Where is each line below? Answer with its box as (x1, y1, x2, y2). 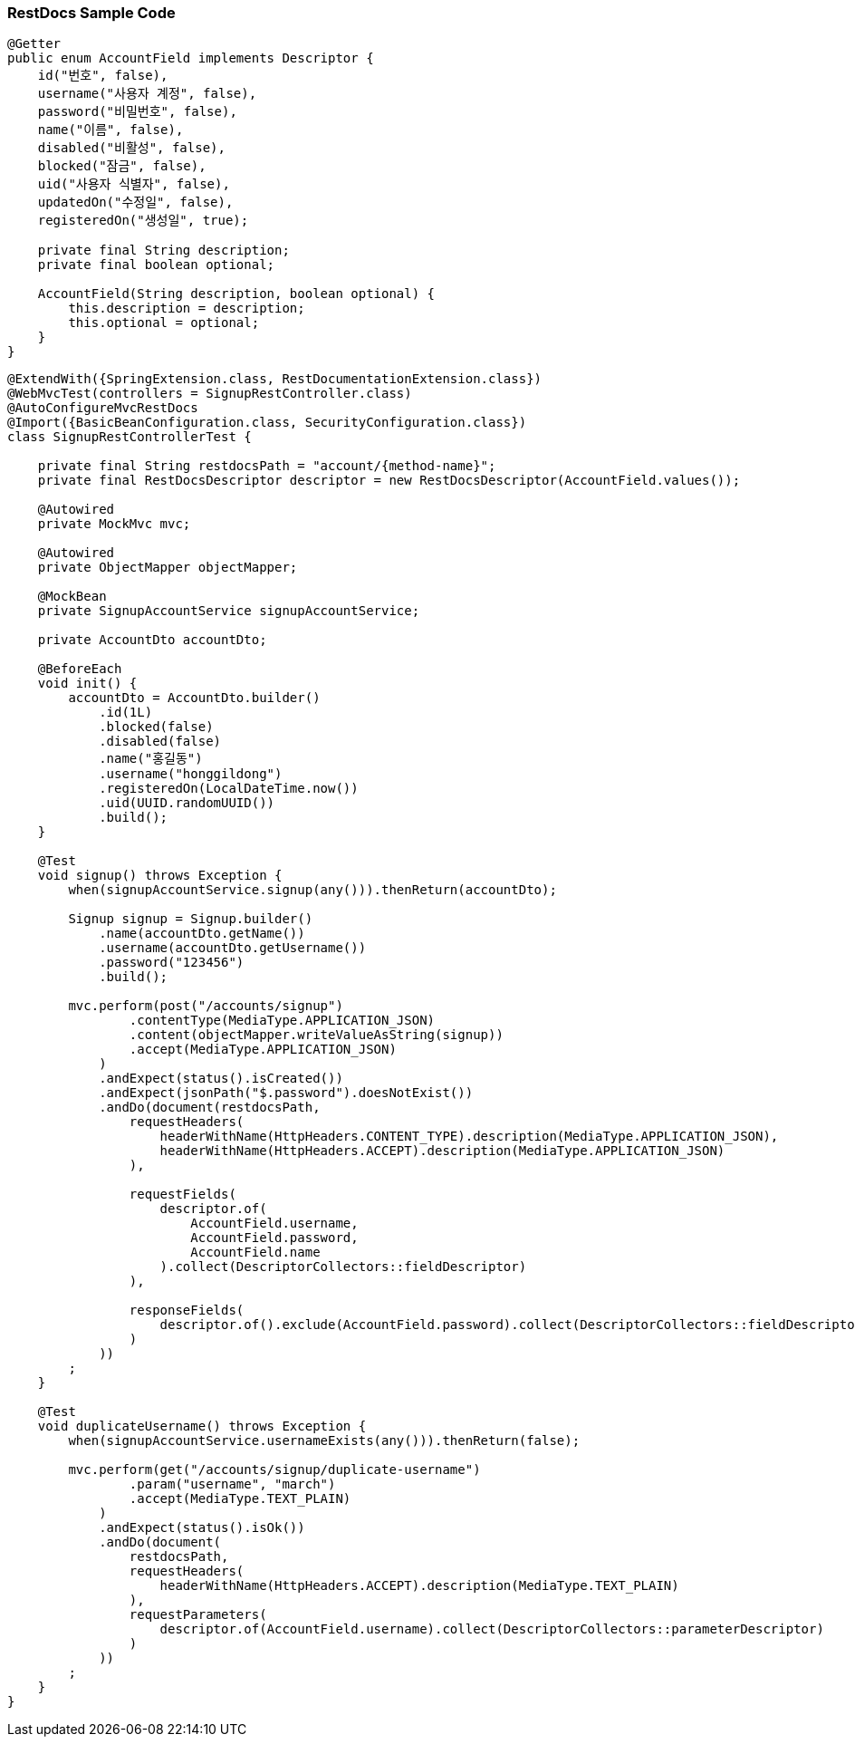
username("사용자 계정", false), (37, 86, 257, 101)
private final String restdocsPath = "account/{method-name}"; (37, 458, 496, 474)
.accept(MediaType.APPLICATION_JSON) (129, 1042, 397, 1057)
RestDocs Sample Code (7, 4, 176, 22)
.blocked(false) (99, 719, 214, 735)
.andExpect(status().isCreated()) (99, 1071, 343, 1086)
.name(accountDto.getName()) (99, 926, 305, 941)
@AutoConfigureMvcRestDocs (7, 400, 198, 416)
